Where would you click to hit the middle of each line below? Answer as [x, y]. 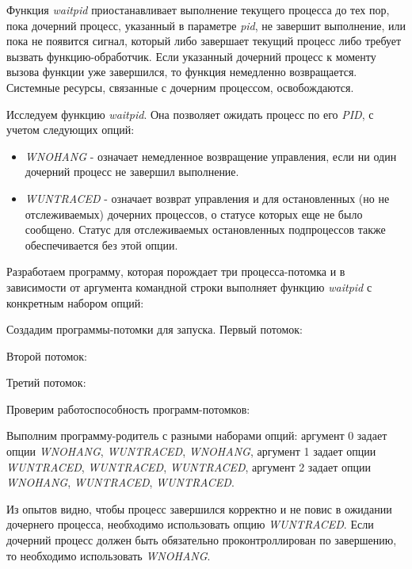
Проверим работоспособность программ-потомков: [128, 409]
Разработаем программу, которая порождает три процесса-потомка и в [176, 271]
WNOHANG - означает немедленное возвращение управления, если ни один [211, 156]
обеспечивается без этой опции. [101, 244]
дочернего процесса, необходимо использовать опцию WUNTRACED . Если [190, 524]
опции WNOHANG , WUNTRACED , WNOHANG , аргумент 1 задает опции [191, 451]
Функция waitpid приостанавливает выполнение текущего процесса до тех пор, [198, 10]
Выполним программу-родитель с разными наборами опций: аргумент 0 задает [197, 435]
